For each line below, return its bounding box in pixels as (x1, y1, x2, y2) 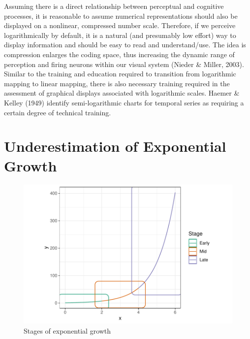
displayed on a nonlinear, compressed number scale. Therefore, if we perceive (4, 20, 236, 31)
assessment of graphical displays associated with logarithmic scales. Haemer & (4, 88, 240, 98)
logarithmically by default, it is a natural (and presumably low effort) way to (4, 30, 236, 40)
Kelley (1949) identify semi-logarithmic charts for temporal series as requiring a (4, 97, 244, 107)
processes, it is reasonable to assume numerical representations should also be (4, 10, 238, 21)
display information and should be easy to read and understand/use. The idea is (4, 39, 246, 50)
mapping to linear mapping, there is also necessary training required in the (4, 78, 230, 88)
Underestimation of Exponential (4, 136, 226, 156)
